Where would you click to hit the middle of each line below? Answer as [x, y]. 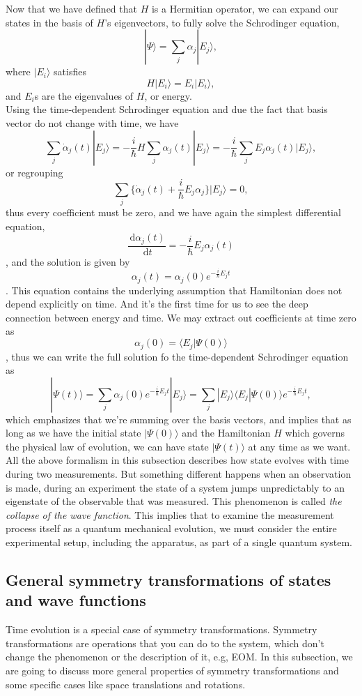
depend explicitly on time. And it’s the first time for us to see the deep [157, 304]
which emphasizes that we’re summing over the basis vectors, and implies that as [179, 419]
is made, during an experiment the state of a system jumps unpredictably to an [175, 487]
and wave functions [76, 600]
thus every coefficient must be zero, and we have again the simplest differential [173, 212]
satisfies [70, 71]
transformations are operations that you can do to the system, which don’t [165, 643]
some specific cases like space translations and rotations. [126, 684]
